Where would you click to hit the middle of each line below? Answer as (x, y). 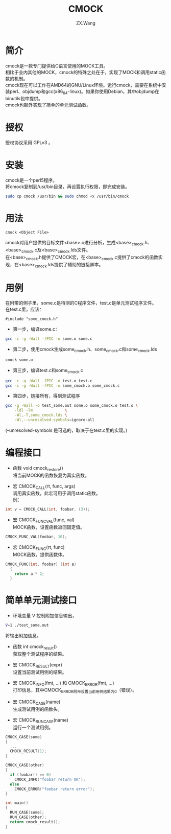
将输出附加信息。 (23, 636)
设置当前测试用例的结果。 (40, 672)
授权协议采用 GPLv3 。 (29, 143)
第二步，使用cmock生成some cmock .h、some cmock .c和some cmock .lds (85, 350)
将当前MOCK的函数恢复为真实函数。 (51, 475)
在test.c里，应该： (25, 309)
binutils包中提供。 (24, 99)
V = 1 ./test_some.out (27, 625)
